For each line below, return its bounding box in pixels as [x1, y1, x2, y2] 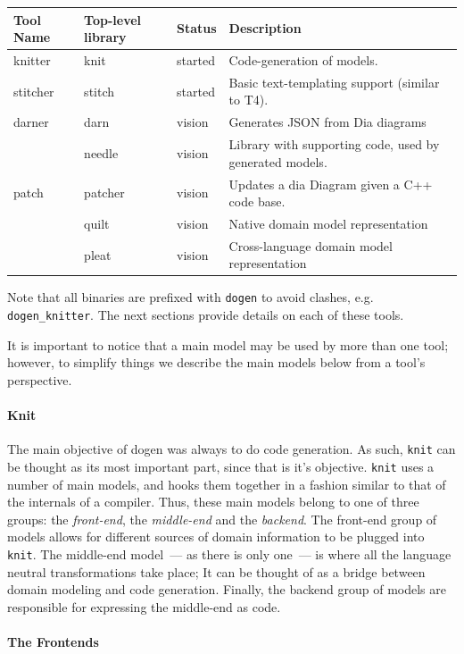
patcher [84, 183, 125, 202]
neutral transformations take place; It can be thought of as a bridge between [7, 562, 426, 581]
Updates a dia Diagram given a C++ [228, 174, 433, 193]
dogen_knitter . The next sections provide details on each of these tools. [7, 306, 404, 324]
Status [177, 19, 217, 38]
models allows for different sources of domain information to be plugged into [7, 527, 425, 546]
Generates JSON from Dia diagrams [228, 113, 427, 131]
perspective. [7, 370, 72, 389]
